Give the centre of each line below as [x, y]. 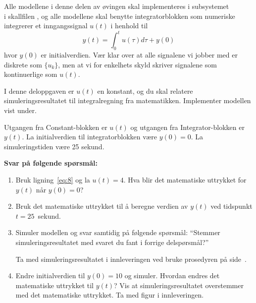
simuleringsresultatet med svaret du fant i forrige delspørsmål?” [112, 242]
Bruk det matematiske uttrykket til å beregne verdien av [102, 206]
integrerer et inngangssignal [46, 26]
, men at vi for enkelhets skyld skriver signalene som [137, 64]
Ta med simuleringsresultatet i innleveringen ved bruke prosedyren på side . [131, 259]
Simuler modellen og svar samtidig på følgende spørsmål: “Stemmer [118, 232]
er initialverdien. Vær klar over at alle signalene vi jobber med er [139, 55]
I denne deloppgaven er [39, 91]
